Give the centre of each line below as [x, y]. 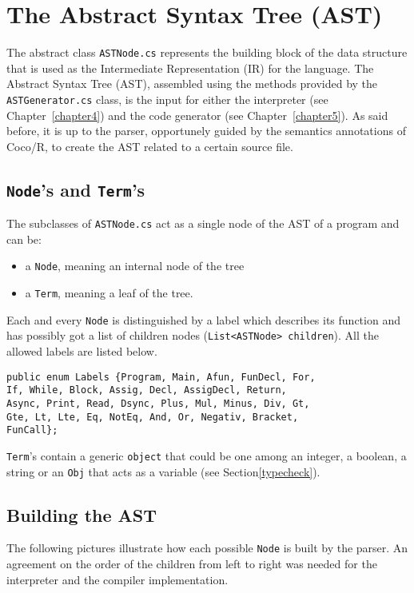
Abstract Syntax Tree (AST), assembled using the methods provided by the [192, 84]
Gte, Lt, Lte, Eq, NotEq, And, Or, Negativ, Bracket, [153, 417]
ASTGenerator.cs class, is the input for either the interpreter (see [167, 99]
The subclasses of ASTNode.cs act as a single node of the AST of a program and [203, 223]
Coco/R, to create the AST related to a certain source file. [150, 146]
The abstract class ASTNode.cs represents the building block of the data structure [207, 52]
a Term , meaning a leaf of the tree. [109, 293]
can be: [24, 239]
